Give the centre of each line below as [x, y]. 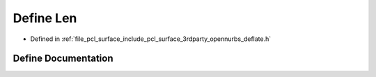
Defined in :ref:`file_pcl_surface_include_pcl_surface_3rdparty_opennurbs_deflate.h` [151, 39]
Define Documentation [63, 59]
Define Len [45, 18]
